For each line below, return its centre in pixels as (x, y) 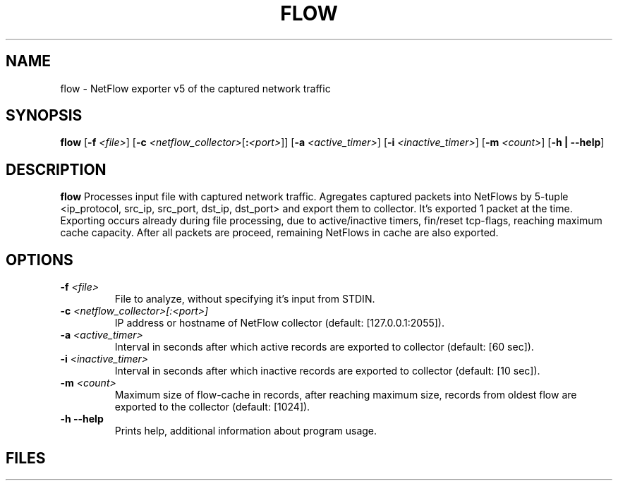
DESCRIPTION (56, 169)
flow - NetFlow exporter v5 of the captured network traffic (195, 88)
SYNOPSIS (44, 116)
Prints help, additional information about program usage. (246, 431)
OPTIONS (40, 260)
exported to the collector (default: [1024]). (212, 407)
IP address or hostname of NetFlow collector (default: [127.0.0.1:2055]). (280, 323)
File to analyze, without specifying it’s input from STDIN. (245, 299)
